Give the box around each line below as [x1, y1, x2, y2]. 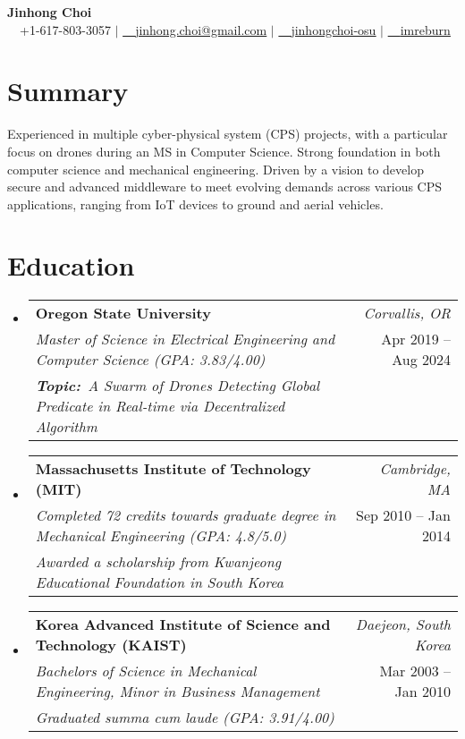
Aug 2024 [392, 349, 451, 370]
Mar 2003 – [379, 660, 451, 682]
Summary [7, 72, 129, 109]
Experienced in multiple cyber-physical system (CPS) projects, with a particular [7, 124, 448, 143]
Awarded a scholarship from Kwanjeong [35, 551, 282, 573]
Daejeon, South [355, 614, 451, 635]
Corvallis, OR [363, 302, 451, 324]
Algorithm [35, 416, 97, 437]
